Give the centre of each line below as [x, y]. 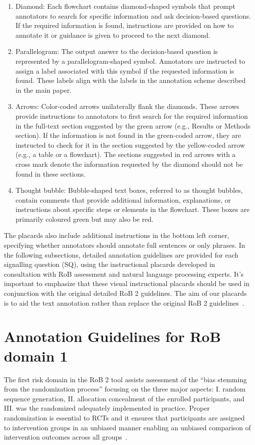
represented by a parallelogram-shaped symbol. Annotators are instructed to [130, 61]
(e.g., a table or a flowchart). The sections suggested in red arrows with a [126, 154]
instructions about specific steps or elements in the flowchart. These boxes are [132, 209]
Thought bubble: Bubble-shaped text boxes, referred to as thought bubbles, [129, 190]
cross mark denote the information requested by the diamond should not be [129, 164]
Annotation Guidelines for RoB [113, 336]
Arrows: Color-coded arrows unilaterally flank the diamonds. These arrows [127, 106]
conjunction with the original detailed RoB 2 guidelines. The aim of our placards [125, 293]
